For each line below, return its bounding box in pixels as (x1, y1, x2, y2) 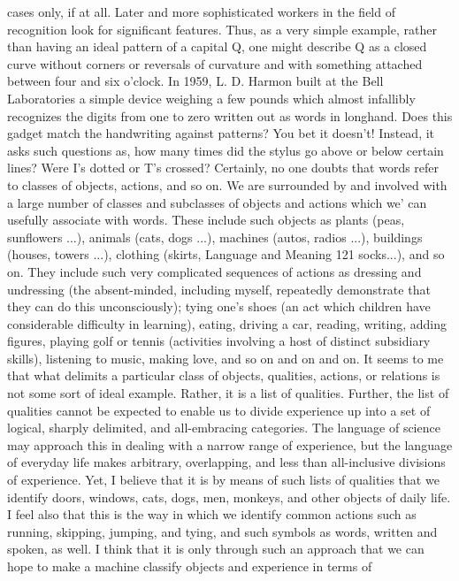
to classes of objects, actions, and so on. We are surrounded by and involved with (7, 175, 448, 194)
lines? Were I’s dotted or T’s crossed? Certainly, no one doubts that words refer (7, 158, 440, 177)
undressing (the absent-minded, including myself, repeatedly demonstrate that (7, 279, 431, 298)
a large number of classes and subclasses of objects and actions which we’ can (7, 193, 427, 211)
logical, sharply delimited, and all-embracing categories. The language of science (7, 418, 440, 437)
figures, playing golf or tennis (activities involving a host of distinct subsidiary (7, 332, 431, 350)
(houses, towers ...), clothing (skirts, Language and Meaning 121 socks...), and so (7, 245, 445, 264)
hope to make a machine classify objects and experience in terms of (7, 557, 372, 575)
